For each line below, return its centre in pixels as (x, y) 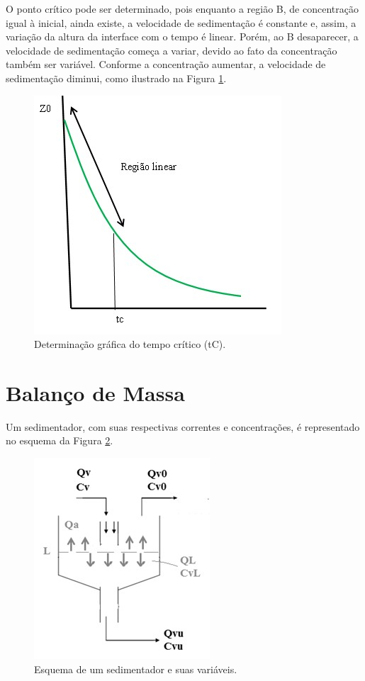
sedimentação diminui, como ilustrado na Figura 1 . (116, 78)
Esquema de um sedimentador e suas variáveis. (136, 669)
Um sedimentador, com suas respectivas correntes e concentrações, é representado (183, 426)
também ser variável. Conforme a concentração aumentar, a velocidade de (166, 64)
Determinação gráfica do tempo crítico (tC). (130, 344)
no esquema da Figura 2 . (60, 440)
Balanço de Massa (95, 392)
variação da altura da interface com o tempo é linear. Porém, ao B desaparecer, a (182, 36)
